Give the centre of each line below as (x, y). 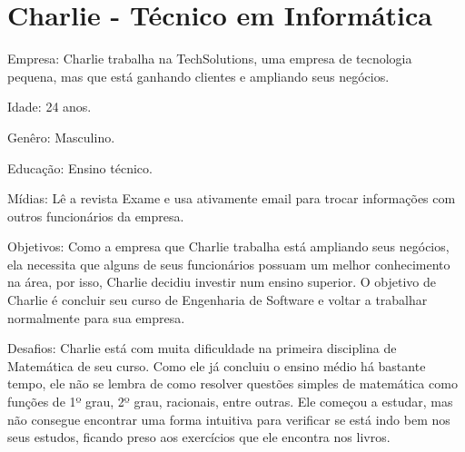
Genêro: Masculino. (61, 137)
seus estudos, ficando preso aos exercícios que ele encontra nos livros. (199, 437)
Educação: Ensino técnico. (80, 167)
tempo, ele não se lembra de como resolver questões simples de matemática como (232, 383)
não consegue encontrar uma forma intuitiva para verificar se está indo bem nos (229, 419)
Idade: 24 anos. (49, 107)
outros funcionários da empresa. (96, 216)
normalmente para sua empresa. (96, 317)
